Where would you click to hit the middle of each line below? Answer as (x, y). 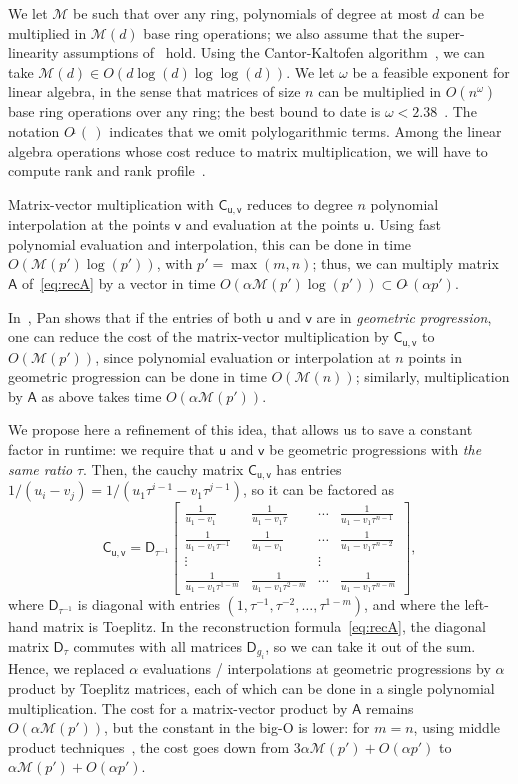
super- (445, 32)
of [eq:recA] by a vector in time (119, 282)
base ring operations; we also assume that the (283, 32)
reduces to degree (299, 203)
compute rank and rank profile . (107, 170)
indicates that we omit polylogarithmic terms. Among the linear (305, 130)
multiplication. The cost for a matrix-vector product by (178, 707)
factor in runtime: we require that (111, 449)
